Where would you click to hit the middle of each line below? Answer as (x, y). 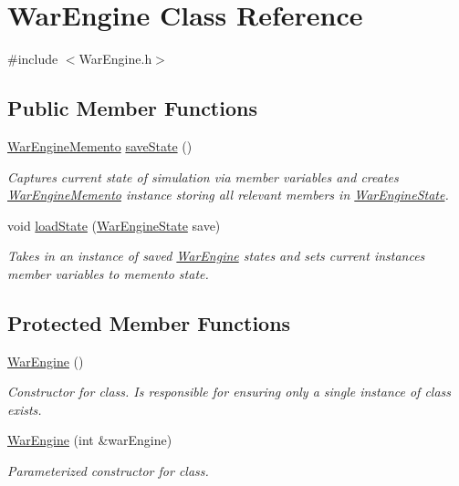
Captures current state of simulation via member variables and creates (203, 176)
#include (33, 59)
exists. (25, 409)
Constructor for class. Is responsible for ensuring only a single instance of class (229, 392)
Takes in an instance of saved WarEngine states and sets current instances (216, 256)
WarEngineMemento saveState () (100, 145)
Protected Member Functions (149, 322)
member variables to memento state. (108, 273)
